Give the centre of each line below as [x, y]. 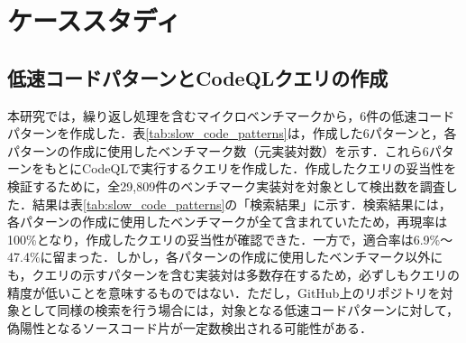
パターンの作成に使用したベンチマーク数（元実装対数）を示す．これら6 [218, 150]
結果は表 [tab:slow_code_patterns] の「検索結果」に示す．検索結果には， [242, 204]
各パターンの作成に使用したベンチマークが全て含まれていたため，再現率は [228, 222]
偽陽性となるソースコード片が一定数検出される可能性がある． [190, 327]
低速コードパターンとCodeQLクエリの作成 [198, 77]
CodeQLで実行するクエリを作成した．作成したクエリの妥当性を [270, 168]
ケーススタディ [94, 20]
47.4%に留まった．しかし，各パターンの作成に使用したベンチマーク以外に [225, 257]
